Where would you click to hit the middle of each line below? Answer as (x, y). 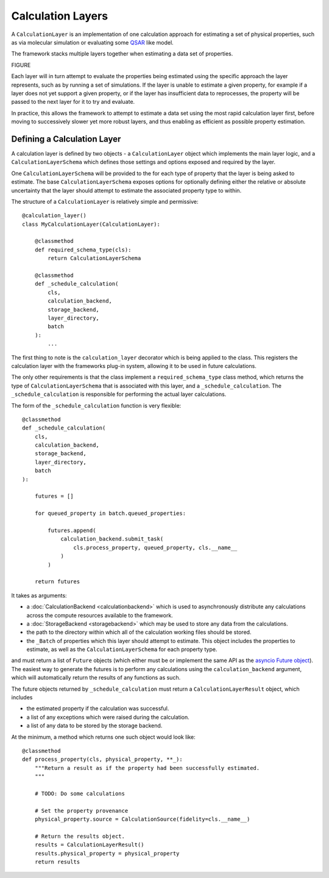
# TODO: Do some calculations (80, 793)
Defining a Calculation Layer (66, 139)
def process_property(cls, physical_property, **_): (102, 759)
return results (57, 862)
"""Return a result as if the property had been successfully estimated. (147, 768)
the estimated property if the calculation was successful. (98, 708)
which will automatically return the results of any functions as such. (96, 678)
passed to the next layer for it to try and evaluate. (73, 102)
